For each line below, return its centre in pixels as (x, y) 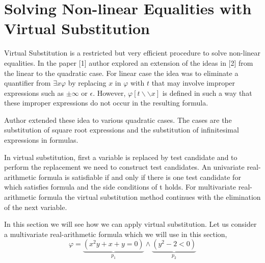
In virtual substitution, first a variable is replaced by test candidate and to (121, 157)
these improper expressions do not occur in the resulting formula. (106, 103)
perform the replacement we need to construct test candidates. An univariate (124, 167)
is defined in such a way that (207, 93)
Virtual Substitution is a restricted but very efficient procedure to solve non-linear (132, 53)
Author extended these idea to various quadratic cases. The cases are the (118, 120)
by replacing (87, 83)
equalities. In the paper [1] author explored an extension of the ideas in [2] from (129, 62)
